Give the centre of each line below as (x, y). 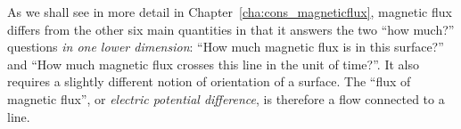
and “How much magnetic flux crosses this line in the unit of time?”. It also (213, 64)
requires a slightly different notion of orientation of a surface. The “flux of (209, 81)
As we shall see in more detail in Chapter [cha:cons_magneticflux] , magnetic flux (230, 12)
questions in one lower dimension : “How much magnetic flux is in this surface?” (226, 47)
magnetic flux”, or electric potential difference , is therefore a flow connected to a (226, 98)
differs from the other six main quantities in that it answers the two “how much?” (231, 29)
